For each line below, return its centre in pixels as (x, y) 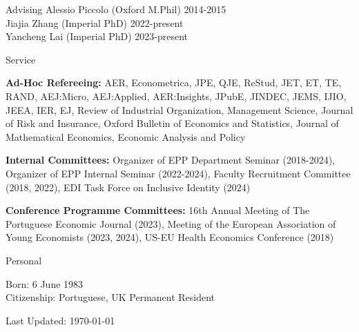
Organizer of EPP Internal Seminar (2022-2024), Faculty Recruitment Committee (178, 173)
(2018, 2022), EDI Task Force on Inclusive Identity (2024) (128, 187)
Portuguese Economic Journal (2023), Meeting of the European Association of (171, 223)
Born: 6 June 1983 (45, 283)
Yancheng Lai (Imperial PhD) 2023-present (97, 36)
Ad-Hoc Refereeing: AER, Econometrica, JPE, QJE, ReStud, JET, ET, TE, (174, 82)
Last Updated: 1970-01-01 (60, 320)
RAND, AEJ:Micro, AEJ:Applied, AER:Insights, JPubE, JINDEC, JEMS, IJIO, (176, 96)
